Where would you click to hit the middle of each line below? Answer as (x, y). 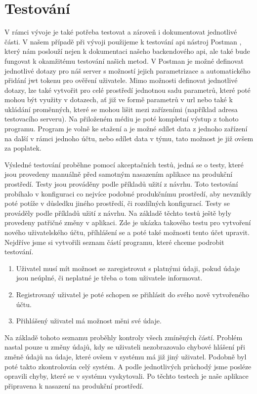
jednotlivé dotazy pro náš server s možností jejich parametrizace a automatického (128, 70)
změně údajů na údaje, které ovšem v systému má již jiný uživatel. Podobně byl (126, 356)
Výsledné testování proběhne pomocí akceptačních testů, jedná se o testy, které (124, 164)
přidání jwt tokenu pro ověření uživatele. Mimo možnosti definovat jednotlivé (121, 80)
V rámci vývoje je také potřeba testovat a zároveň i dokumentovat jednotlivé (121, 32)
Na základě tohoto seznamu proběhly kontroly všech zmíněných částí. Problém (124, 337)
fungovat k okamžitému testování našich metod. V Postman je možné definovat (124, 60)
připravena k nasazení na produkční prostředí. (74, 385)
